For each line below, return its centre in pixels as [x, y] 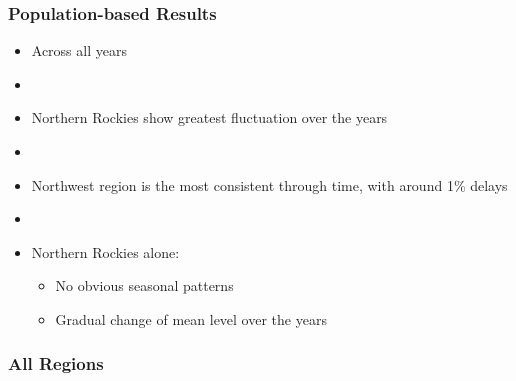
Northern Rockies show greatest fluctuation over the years [209, 117]
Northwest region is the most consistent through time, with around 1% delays [269, 184]
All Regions [56, 363]
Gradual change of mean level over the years [191, 318]
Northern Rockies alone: [105, 251]
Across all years [79, 50]
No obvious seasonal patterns [144, 285]
